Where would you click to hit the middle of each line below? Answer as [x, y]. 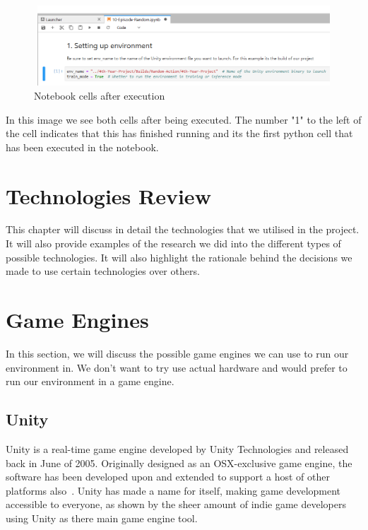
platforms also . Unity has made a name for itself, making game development [173, 490]
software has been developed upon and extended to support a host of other [168, 477]
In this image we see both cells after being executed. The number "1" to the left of [184, 119]
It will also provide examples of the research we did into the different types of [173, 243]
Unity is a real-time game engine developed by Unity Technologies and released [177, 448]
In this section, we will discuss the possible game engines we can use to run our [177, 353]
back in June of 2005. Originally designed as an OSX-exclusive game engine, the [179, 463]
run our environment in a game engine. [90, 381]
